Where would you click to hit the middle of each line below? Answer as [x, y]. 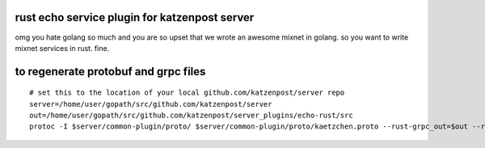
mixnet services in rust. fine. [62, 48]
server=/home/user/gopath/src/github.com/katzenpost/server [151, 104]
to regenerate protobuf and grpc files [110, 72]
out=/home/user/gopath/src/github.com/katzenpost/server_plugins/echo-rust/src [191, 116]
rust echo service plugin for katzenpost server [135, 17]
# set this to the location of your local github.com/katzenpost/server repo [187, 93]
